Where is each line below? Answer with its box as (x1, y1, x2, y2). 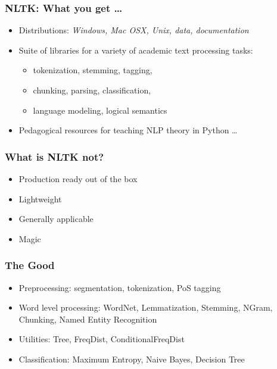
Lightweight (18, 192, 62, 205)
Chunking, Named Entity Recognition (18, 312, 157, 325)
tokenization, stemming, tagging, (33, 64, 152, 76)
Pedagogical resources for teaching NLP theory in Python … (18, 124, 238, 136)
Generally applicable (18, 212, 94, 225)
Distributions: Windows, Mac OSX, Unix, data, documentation (18, 24, 249, 36)
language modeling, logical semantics (33, 104, 167, 116)
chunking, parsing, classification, (33, 84, 151, 96)
